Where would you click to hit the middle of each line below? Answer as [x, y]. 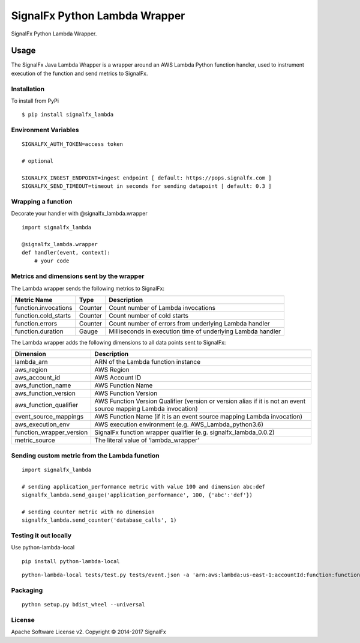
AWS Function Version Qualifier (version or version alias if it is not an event [200, 401]
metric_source [35, 440]
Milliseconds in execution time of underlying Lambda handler [195, 331]
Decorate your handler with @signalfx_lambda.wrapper [79, 214]
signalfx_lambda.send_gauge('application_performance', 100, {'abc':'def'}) [137, 495]
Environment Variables [45, 130]
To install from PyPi [35, 101]
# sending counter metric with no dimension [88, 512]
